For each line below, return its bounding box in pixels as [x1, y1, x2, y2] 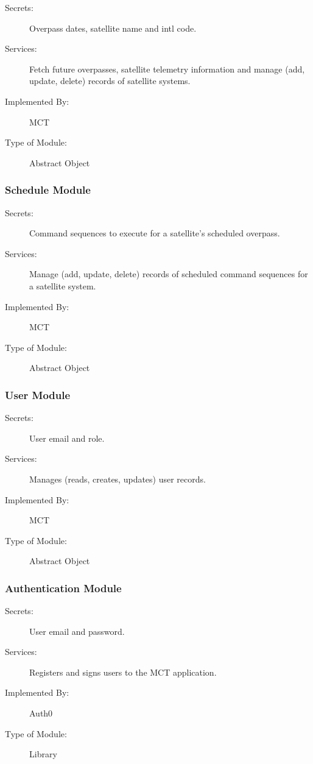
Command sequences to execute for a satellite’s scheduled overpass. [29, 227, 280, 239]
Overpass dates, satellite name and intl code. [29, 21, 197, 34]
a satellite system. [29, 279, 96, 292]
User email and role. [29, 431, 105, 444]
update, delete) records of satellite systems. [29, 74, 191, 87]
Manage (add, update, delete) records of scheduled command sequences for [29, 267, 308, 280]
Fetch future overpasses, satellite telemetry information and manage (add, [29, 62, 305, 75]
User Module [5, 387, 71, 402]
